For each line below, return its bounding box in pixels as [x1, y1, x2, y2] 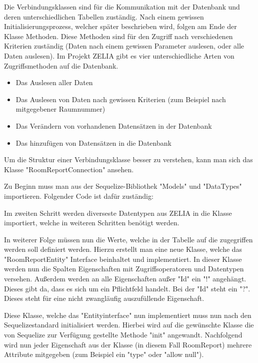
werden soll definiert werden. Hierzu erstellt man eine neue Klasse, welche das [4, 244, 242, 254]
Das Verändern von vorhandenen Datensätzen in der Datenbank [15, 120, 212, 131]
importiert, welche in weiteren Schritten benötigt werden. [4, 217, 179, 228]
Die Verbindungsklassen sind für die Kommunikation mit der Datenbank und [4, 2, 240, 12]
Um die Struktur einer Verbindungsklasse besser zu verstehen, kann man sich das [4, 154, 253, 165]
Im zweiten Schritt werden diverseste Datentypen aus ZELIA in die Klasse [4, 207, 232, 218]
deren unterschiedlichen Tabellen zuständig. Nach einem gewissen [4, 11, 204, 22]
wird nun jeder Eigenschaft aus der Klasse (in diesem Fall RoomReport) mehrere [4, 339, 252, 349]
